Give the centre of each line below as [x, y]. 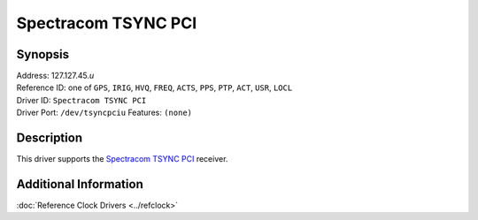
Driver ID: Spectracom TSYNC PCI [81, 100]
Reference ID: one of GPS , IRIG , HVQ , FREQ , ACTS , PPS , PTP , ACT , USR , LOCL [154, 87]
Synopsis [43, 54]
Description [50, 138]
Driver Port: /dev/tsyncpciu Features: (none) [104, 113]
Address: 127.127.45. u [55, 76]
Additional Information [80, 184]
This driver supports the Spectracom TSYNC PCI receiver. [122, 159]
